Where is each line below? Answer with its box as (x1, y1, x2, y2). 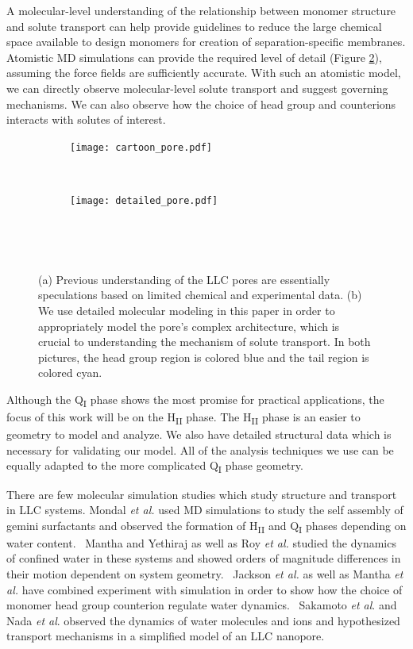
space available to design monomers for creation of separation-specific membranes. (6, 33, 406, 50)
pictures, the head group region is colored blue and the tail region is (38, 348, 369, 365)
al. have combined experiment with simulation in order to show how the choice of (6, 581, 403, 597)
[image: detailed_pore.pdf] (70, 195, 218, 206)
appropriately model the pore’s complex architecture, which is (38, 317, 340, 334)
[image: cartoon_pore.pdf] (70, 141, 212, 153)
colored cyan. (38, 364, 102, 381)
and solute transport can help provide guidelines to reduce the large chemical (6, 17, 382, 34)
